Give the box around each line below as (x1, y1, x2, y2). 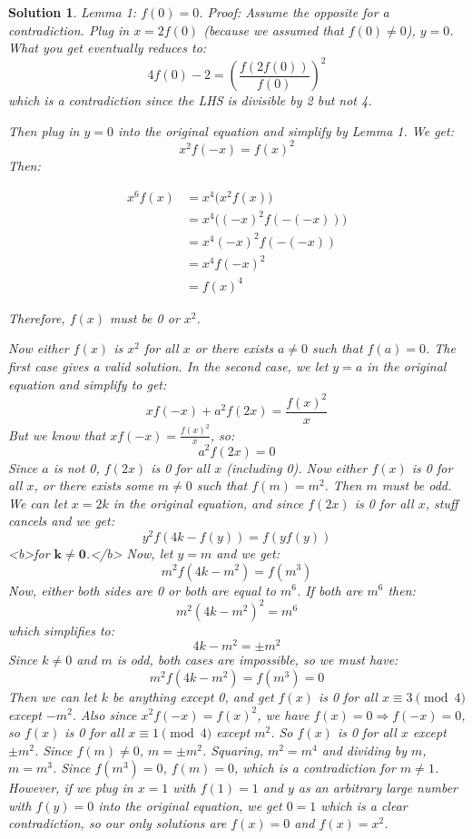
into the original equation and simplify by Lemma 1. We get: (117, 121, 454, 140)
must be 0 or (110, 308, 180, 327)
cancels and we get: (8, 511, 114, 530)
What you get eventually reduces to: (8, 38, 207, 57)
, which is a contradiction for (234, 758, 396, 777)
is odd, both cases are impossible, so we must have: (116, 650, 398, 669)
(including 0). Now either (226, 458, 368, 477)
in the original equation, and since (113, 493, 304, 512)
